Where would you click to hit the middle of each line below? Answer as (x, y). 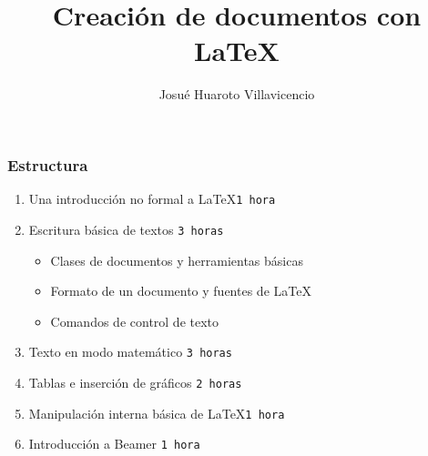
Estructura (48, 164)
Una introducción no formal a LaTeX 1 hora (152, 199)
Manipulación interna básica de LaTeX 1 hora (157, 413)
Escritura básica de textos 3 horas (126, 229)
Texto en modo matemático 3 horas (130, 352)
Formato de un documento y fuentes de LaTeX (181, 291)
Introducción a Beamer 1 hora (114, 444)
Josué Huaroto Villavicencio (237, 94)
